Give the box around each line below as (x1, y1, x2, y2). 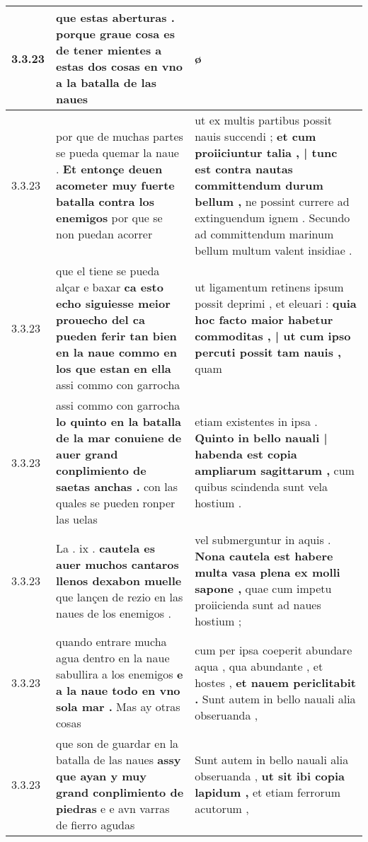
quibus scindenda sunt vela (195, 478, 328, 495)
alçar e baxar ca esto (56, 279, 163, 295)
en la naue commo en (56, 344, 177, 360)
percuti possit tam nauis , (195, 344, 342, 360)
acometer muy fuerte (56, 177, 175, 193)
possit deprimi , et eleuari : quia (195, 295, 357, 311)
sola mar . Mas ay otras (56, 698, 180, 715)
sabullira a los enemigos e (56, 666, 183, 682)
